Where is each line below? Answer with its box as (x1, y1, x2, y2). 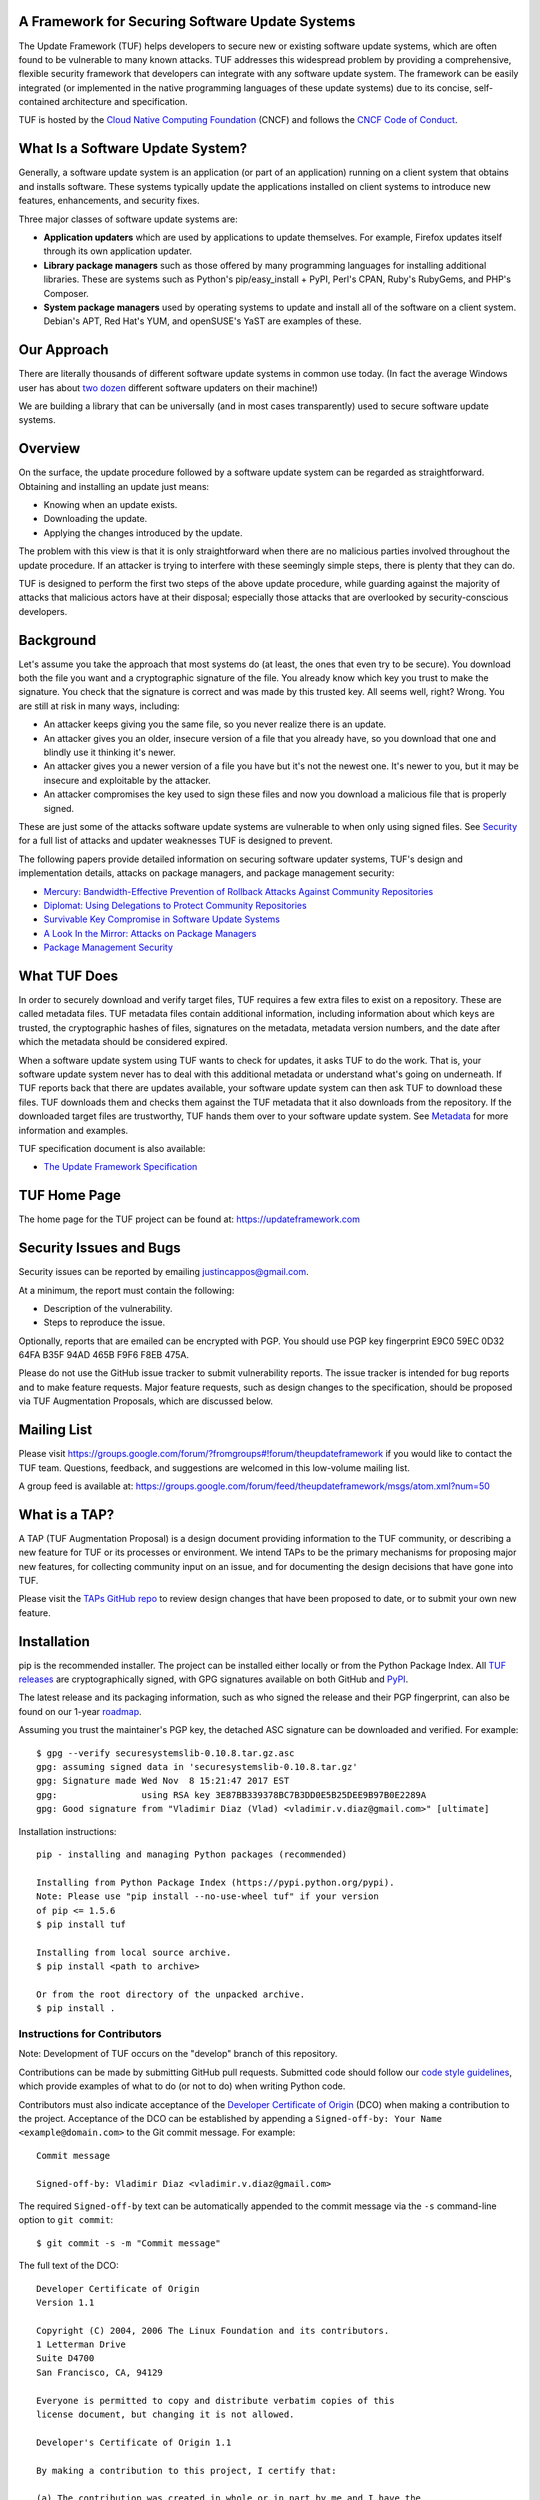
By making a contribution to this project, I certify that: (36, 2465, 337, 2476)
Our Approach (18, 341, 109, 359)
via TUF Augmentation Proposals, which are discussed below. (18, 1395, 274, 1407)
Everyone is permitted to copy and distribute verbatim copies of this (36, 2395, 395, 2406)
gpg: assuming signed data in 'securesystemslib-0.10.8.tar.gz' (36, 1761, 359, 1773)
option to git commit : (18, 2214, 114, 2226)
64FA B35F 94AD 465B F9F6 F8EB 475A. (18, 1349, 190, 1361)
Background (18, 631, 97, 649)
